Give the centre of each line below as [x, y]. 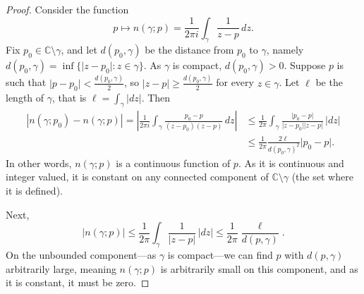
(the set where [322, 177]
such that [26, 82]
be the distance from [189, 50]
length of [25, 97]
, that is [69, 97]
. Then [156, 97]
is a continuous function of [173, 163]
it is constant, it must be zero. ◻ [78, 282]
